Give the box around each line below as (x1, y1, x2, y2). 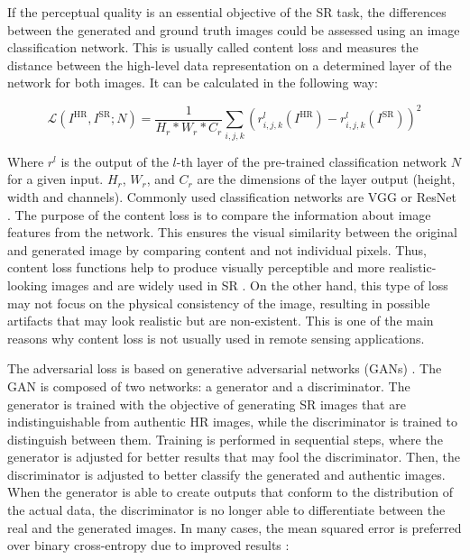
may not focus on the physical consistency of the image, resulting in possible (7, 293, 430, 312)
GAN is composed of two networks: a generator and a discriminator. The (7, 376, 410, 395)
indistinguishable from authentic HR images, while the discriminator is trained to (7, 412, 457, 431)
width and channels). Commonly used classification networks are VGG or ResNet (7, 187, 456, 206)
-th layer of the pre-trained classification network (176, 151, 447, 170)
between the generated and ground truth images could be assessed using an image (7, 20, 460, 39)
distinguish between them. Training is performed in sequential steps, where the (7, 429, 443, 448)
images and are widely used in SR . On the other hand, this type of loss (51, 275, 448, 294)
